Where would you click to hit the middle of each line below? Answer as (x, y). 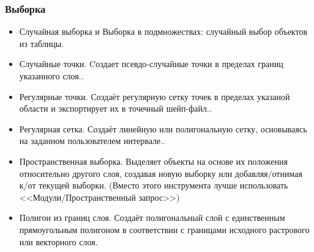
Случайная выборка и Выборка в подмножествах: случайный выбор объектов (163, 31)
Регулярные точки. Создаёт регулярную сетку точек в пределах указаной (155, 96)
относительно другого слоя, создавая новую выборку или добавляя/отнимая (161, 173)
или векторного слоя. (58, 241)
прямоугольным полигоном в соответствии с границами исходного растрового (164, 229)
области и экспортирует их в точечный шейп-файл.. (115, 108)
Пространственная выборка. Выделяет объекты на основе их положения (153, 161)
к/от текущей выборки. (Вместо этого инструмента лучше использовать (154, 185)
